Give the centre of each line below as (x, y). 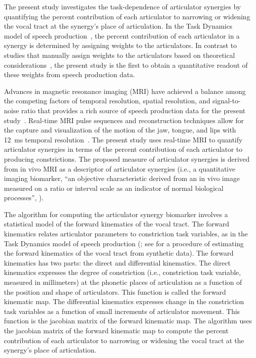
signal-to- (226, 101)
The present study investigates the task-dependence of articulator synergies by (123, 6)
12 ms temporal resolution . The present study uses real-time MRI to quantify (123, 139)
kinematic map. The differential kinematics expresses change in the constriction (124, 301)
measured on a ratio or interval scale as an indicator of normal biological (114, 188)
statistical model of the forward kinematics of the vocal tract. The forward (117, 224)
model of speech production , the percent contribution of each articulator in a (122, 35)
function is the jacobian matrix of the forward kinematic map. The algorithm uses (128, 321)
